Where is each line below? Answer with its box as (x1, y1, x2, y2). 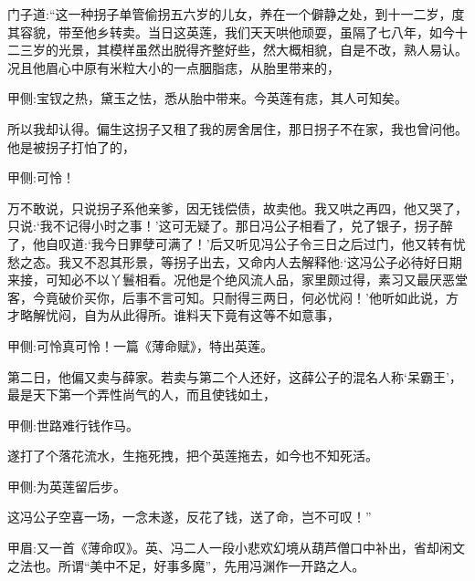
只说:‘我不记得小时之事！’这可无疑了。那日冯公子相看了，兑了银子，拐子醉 (7, 216, 453, 235)
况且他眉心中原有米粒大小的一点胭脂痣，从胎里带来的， (7, 57, 340, 77)
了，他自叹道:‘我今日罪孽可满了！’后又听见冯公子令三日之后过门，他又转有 (7, 233, 453, 253)
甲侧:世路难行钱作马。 (7, 415, 139, 434)
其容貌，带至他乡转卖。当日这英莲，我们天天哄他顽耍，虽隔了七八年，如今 (7, 22, 455, 41)
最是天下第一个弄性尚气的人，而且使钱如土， (7, 385, 276, 404)
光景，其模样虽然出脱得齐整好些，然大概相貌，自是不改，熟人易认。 (58, 40, 468, 59)
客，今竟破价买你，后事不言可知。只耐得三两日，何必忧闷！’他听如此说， (7, 287, 446, 306)
